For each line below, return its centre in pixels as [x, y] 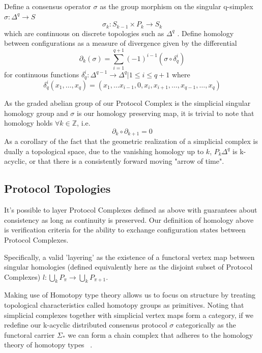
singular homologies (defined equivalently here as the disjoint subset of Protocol [128, 267]
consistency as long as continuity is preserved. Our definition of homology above [129, 219]
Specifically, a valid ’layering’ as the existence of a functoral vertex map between [129, 257]
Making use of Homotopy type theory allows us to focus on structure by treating [130, 295]
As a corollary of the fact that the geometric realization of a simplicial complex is [131, 141]
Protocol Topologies [57, 188]
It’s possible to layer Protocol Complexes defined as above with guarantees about [131, 210]
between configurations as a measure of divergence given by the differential [121, 43]
